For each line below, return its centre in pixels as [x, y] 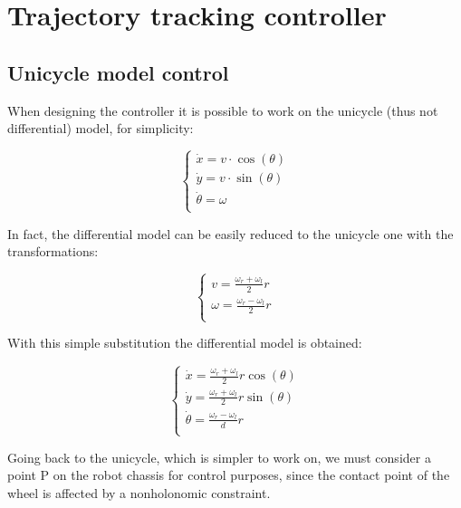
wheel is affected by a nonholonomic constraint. [139, 493]
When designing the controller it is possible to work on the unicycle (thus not [223, 110]
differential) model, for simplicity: [101, 128]
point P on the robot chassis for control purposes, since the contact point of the [229, 475]
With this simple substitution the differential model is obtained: [185, 343]
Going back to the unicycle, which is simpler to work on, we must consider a [219, 457]
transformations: [53, 251]
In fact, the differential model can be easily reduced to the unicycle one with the [230, 233]
